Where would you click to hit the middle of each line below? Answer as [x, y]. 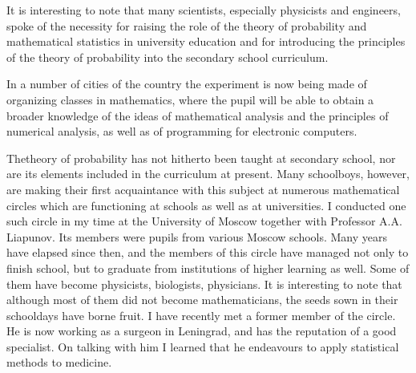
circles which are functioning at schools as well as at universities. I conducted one [206, 205]
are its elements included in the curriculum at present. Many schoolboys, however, [208, 174]
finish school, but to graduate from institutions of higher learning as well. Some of [208, 268]
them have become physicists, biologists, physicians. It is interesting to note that [204, 284]
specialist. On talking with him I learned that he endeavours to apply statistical [203, 346]
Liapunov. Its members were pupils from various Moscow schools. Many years [197, 236]
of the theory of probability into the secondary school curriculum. [168, 57]
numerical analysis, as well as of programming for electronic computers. [182, 131]
